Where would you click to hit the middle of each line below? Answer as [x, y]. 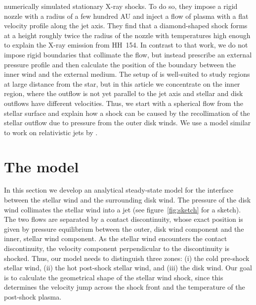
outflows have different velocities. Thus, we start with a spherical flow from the [124, 103]
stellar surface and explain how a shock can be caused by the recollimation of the [127, 113]
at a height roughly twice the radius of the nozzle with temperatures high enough [127, 35]
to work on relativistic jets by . [51, 132]
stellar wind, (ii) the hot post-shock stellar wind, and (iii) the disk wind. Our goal [128, 268]
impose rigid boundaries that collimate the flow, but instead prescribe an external [128, 54]
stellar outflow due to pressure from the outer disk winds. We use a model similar [128, 123]
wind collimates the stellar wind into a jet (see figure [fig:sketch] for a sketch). [123, 209]
